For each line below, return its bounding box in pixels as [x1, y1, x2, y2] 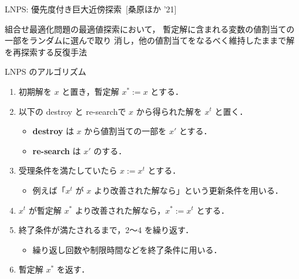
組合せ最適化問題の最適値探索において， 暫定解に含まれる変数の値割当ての [5, 22, 295, 35]
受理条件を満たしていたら [18, 164, 117, 177]
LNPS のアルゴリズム [5, 65, 86, 78]
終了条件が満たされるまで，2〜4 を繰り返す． [18, 224, 194, 236]
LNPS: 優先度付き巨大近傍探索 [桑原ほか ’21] [5, 3, 177, 15]
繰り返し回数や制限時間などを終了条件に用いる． [32, 243, 222, 255]
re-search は [32, 144, 81, 157]
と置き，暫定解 [62, 85, 119, 97]
